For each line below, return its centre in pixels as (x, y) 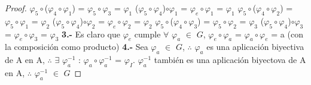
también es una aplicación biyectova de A (230, 60)
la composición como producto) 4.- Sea (77, 47)
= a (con (287, 34)
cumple (147, 34)
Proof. (16, 8)
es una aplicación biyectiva (255, 47)
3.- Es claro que (91, 34)
